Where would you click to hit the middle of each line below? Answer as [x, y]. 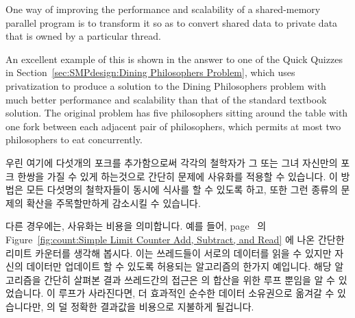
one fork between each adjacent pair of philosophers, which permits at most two [173, 126]
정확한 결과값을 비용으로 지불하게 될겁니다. [162, 306]
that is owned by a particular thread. [83, 36]
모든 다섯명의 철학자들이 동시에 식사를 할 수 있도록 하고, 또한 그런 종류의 [182, 189]
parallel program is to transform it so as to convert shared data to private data [172, 22]
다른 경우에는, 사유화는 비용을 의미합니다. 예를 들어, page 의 [136, 226]
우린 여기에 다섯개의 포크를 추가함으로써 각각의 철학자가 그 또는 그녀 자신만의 [172, 162]
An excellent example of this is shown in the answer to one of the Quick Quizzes [174, 59]
